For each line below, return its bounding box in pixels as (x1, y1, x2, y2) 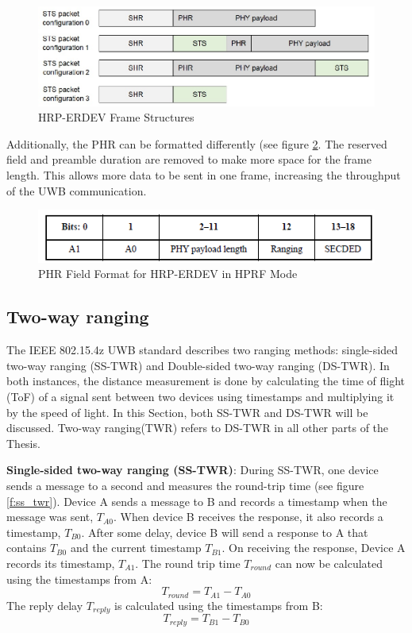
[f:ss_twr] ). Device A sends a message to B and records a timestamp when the (6, 492, 387, 509)
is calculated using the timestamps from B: (114, 596, 323, 613)
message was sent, (6, 508, 94, 525)
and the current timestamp (70, 539, 202, 556)
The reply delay (6, 596, 83, 613)
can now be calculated (275, 555, 383, 571)
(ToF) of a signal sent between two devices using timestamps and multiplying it (6, 388, 395, 405)
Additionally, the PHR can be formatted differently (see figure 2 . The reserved (6, 135, 387, 152)
